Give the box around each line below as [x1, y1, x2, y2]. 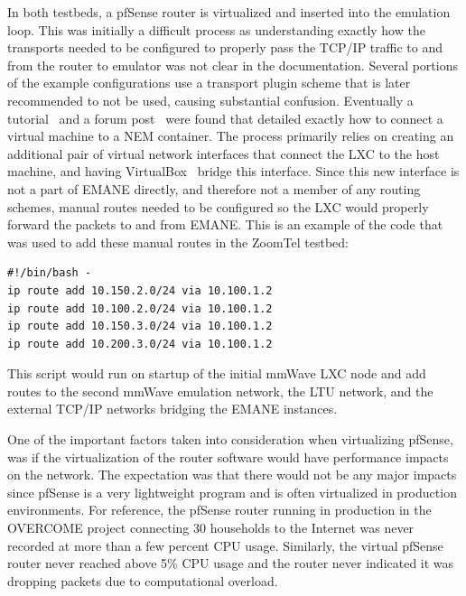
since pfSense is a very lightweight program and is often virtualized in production [7, 482, 457, 501]
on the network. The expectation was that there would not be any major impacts [7, 465, 457, 484]
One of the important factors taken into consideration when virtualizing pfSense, [7, 430, 453, 449]
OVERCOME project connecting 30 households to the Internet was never [7, 518, 415, 537]
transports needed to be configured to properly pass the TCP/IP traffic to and [7, 38, 443, 57]
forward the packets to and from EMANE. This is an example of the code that [7, 215, 443, 234]
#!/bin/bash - [7, 266, 92, 280]
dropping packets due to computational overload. [7, 571, 278, 590]
